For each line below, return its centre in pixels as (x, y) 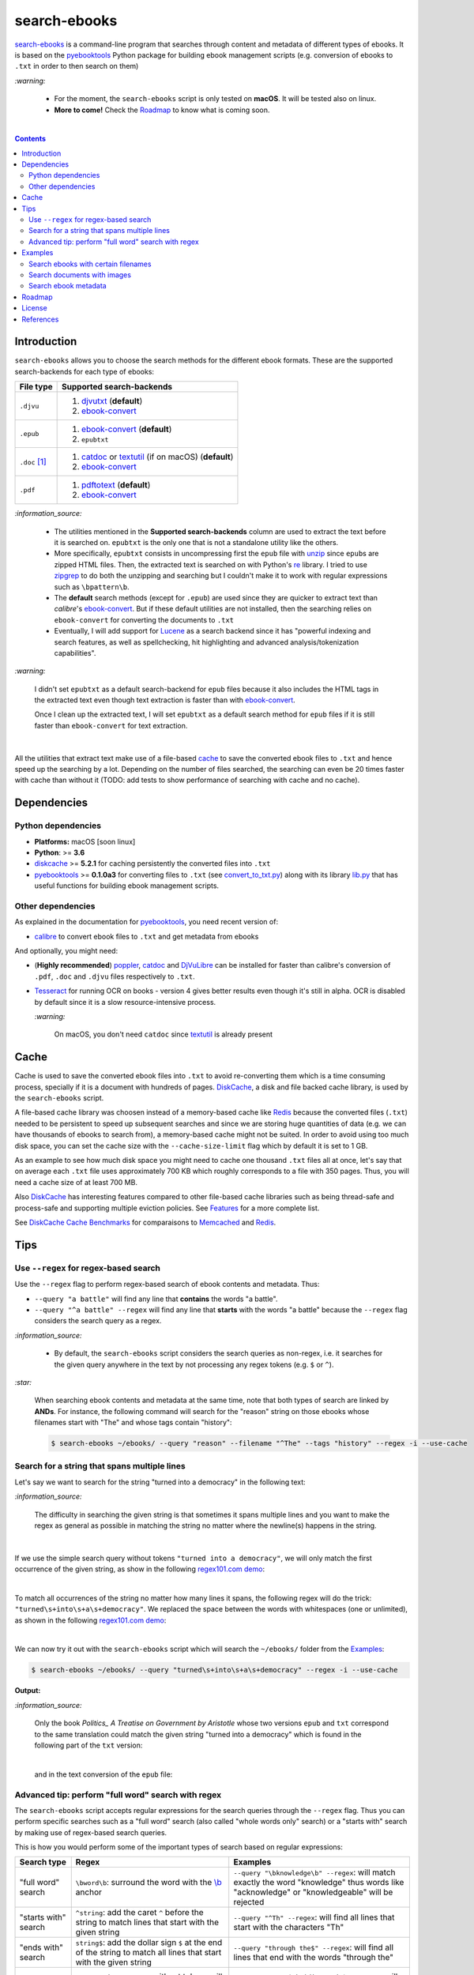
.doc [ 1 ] (33, 462)
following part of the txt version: (88, 1745)
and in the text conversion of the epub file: (103, 1774)
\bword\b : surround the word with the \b (149, 1883)
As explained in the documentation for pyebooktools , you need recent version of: (147, 922)
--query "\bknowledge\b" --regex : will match (314, 1872)
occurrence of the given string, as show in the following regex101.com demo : (139, 1569)
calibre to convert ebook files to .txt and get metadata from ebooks (147, 936)
